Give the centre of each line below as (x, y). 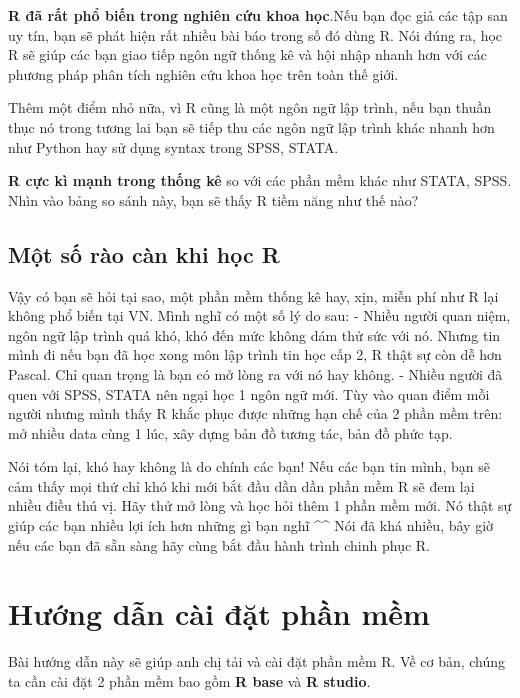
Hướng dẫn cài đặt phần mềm (219, 613)
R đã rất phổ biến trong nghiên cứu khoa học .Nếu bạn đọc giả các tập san (258, 15)
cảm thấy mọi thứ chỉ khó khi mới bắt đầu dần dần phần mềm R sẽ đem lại (241, 485)
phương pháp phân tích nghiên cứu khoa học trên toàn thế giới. (203, 73)
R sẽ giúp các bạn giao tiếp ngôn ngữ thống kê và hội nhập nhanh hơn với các (248, 54)
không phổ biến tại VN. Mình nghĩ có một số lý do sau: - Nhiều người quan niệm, (259, 315)
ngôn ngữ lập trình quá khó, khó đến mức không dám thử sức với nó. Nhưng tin (254, 334)
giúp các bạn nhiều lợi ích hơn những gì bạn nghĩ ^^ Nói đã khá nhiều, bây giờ (251, 525)
